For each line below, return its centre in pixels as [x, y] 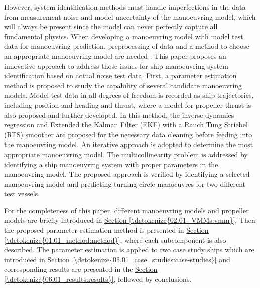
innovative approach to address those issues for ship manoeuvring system [116, 65]
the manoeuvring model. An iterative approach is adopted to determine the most [129, 144]
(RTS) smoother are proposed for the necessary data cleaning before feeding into [128, 134]
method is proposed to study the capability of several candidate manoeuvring [123, 85]
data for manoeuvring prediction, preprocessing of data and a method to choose [127, 46]
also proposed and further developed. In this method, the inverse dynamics [119, 115]
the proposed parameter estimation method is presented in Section [106, 230]
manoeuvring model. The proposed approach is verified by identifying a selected [127, 174]
